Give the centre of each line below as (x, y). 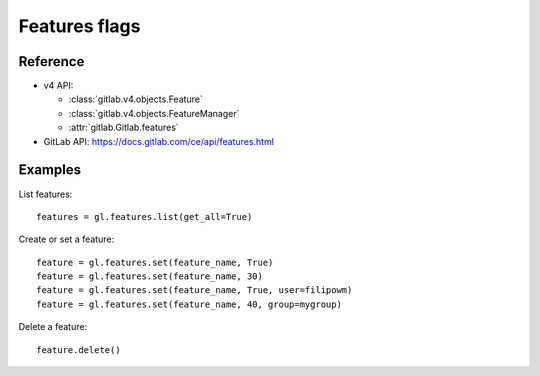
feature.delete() (78, 349)
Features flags (79, 26)
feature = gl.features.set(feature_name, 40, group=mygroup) (189, 304)
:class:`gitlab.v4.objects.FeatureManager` (154, 113)
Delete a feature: (53, 327)
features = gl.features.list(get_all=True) (144, 216)
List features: (45, 194)
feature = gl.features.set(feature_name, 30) (150, 276)
